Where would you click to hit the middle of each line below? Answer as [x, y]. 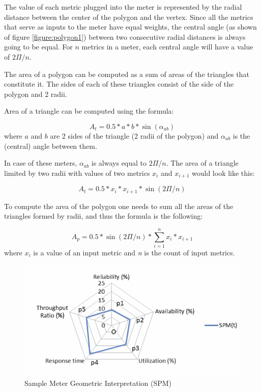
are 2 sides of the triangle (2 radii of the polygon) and [134, 135]
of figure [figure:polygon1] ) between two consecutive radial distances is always [125, 36]
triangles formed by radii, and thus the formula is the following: [104, 216]
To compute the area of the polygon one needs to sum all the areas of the [119, 206]
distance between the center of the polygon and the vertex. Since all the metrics [129, 17]
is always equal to [119, 163]
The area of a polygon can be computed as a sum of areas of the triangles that [127, 74]
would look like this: [223, 173]
